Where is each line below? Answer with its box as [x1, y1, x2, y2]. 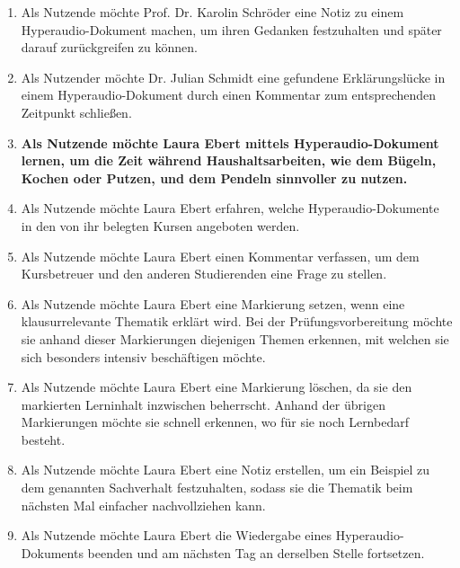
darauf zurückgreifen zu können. [21, 38, 198, 57]
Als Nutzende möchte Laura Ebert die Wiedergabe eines [21, 526, 332, 545]
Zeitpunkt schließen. [21, 102, 132, 121]
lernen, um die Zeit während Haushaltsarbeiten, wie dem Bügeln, [21, 151, 437, 170]
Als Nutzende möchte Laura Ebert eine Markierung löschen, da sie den [21, 377, 412, 396]
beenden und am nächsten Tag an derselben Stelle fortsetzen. [87, 543, 425, 562]
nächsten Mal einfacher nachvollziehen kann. [21, 495, 266, 514]
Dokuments [21, 543, 84, 562]
